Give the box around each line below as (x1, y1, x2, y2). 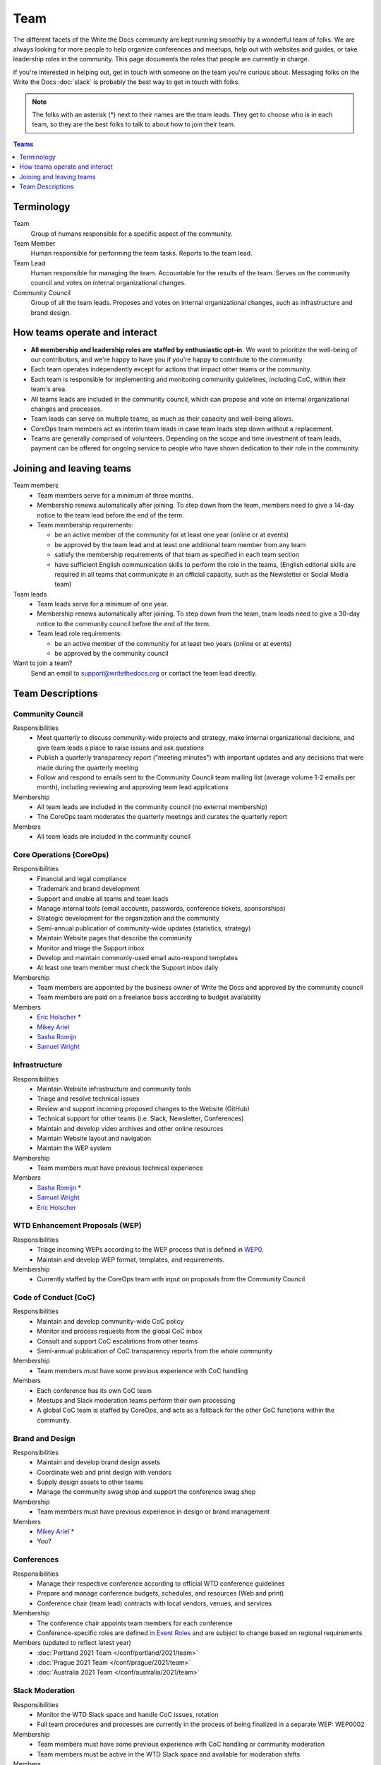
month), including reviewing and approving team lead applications (37, 783, 229, 791)
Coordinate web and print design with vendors (37, 1468, 172, 1476)
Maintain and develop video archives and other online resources (37, 1124, 224, 1132)
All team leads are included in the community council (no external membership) (37, 803, 268, 811)
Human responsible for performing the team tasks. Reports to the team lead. (30, 249, 253, 258)
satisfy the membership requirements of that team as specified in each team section (54, 551, 300, 559)
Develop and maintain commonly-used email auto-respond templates (37, 953, 238, 962)
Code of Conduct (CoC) (13, 1293, 95, 1303)
